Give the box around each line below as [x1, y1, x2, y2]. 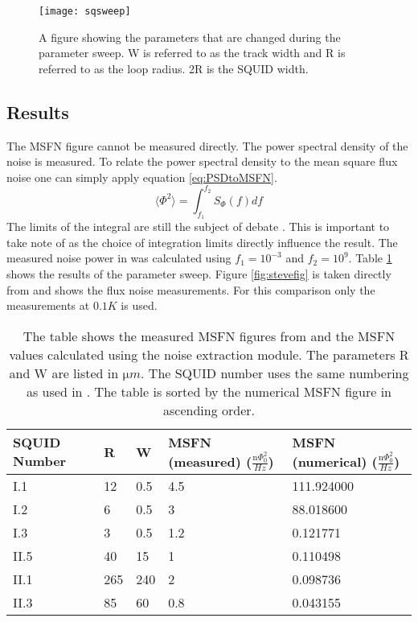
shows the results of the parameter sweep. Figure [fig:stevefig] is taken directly [6, 265, 391, 282]
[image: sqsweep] [39, 6, 131, 17]
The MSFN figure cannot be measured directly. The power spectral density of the [6, 137, 408, 154]
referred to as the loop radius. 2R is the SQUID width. [39, 60, 309, 76]
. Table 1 [348, 249, 392, 266]
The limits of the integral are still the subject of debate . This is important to [6, 218, 390, 235]
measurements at [6, 297, 90, 314]
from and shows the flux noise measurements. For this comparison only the [6, 281, 375, 298]
